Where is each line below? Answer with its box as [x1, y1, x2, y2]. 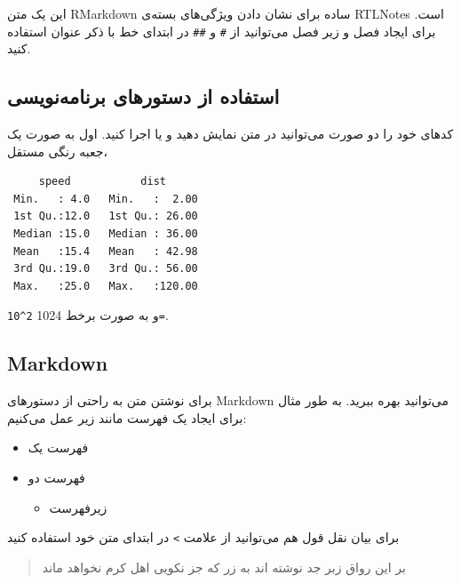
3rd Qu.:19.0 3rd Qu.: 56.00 [13, 262, 198, 276]
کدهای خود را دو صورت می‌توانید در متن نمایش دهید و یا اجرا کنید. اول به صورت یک [7, 124, 454, 143]
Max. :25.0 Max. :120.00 [13, 279, 198, 292]
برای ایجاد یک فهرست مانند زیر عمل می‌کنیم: [7, 408, 247, 427]
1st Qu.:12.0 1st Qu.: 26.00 [13, 210, 198, 223]
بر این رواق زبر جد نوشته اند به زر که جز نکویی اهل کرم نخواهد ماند [42, 557, 406, 576]
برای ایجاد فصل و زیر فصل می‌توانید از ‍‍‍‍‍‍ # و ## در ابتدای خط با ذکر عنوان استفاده [7, 21, 436, 40]
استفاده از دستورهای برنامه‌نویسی [7, 83, 280, 110]
